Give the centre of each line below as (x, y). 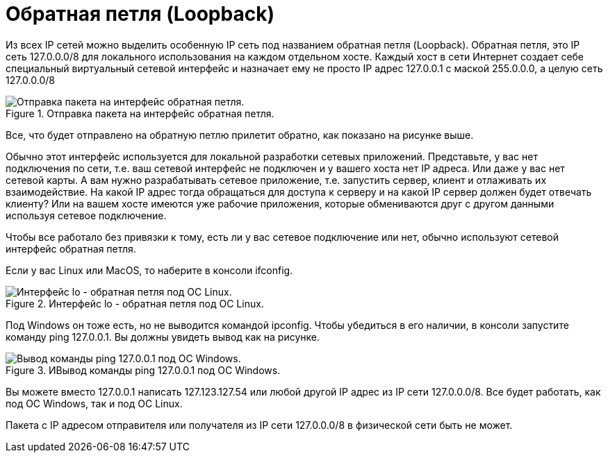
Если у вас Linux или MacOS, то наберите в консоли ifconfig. (149, 270)
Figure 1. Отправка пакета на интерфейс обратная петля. (140, 113)
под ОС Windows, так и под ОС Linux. (94, 403)
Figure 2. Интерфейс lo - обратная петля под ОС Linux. (135, 303)
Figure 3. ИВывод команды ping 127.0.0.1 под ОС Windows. (143, 370)
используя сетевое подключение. (86, 215)
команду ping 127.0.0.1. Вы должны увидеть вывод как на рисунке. (163, 337)
